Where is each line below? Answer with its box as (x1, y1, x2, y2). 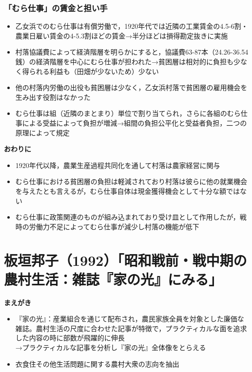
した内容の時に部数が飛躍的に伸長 (15, 333, 125, 343)
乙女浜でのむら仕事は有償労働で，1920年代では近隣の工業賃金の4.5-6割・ (15, 21, 248, 31)
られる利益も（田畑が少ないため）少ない (29, 66, 159, 76)
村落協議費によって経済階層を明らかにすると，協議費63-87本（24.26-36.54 (15, 47, 249, 57)
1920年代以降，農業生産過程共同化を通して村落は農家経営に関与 (15, 160, 220, 170)
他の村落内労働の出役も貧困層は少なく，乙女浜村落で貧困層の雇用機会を (15, 82, 248, 93)
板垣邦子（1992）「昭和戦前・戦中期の (4, 250, 247, 270)
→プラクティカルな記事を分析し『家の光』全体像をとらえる (15, 342, 206, 352)
